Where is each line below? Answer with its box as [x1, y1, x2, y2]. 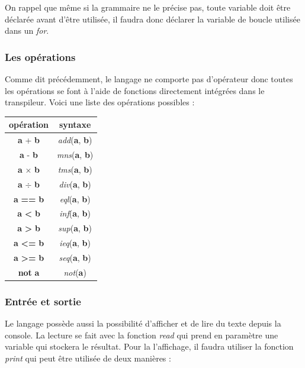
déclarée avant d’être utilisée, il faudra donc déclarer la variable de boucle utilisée [5, 12, 300, 25]
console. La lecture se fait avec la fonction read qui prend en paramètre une [5, 328, 278, 341]
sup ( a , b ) [58, 222, 92, 234]
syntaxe [59, 118, 91, 131]
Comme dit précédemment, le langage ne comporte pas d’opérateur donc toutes [5, 73, 293, 85]
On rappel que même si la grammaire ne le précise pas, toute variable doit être [5, 1, 291, 13]
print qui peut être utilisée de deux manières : [5, 351, 171, 364]
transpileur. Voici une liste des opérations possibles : [5, 96, 195, 108]
